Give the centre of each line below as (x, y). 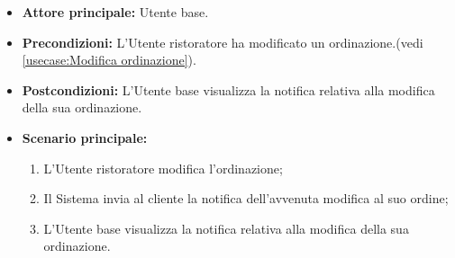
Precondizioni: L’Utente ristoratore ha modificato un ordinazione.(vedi (223, 42)
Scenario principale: (85, 137)
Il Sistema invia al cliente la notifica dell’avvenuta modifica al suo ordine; (246, 198)
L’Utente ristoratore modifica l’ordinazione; (163, 168)
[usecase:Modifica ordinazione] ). (109, 60)
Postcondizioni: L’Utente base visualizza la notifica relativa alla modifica (228, 89)
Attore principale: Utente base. (115, 12)
